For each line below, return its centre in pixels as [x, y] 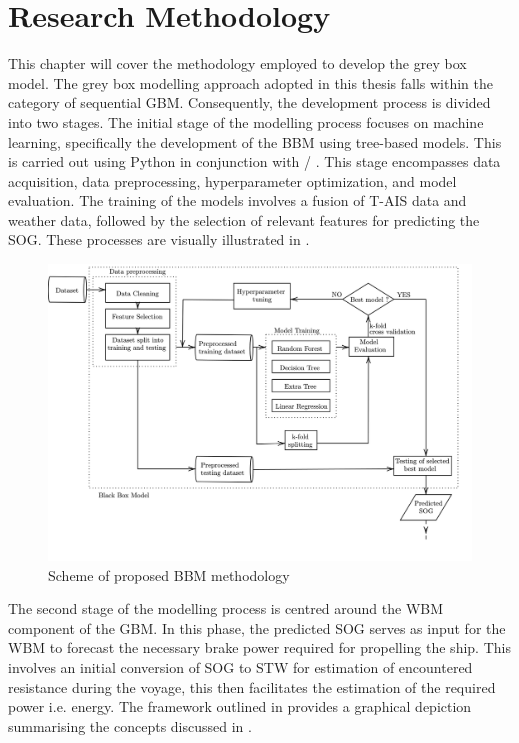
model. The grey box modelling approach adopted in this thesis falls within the [250, 82]
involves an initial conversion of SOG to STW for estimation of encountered [240, 666]
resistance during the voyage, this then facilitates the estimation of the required [252, 686]
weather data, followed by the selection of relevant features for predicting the [244, 219]
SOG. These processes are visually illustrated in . [159, 239]
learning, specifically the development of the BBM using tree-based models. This [255, 141]
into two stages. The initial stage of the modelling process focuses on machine [246, 121]
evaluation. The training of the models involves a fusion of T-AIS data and [237, 200]
